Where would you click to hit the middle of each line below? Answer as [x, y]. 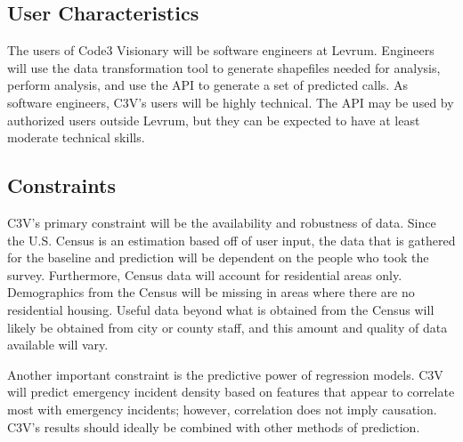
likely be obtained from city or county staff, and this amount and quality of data [227, 327]
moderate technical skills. [76, 137]
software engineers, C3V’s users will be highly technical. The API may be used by [231, 102]
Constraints [61, 185]
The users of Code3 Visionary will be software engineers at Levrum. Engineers [221, 50]
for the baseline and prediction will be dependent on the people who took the [218, 257]
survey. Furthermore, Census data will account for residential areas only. [205, 274]
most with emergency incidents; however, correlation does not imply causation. [222, 409]
